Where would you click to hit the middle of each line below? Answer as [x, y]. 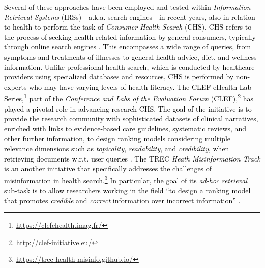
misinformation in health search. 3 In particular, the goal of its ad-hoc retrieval [126, 179]
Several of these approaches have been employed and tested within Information [127, 7]
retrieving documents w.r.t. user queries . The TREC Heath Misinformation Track [132, 158]
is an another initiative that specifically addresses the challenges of [108, 168]
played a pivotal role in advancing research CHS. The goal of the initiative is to [128, 108]
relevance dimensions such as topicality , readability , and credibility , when [117, 148]
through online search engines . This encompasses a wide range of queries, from [128, 47]
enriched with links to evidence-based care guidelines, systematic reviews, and [125, 128]
